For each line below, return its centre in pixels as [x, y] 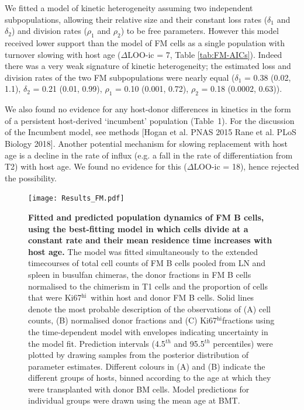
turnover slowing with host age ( [63, 54]
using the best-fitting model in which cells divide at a [138, 228]
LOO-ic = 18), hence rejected [246, 166]
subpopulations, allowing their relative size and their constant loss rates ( [136, 19]
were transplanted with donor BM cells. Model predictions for [139, 389]
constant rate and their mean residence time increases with [150, 240]
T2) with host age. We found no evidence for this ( [96, 166]
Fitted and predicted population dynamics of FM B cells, [146, 217]
